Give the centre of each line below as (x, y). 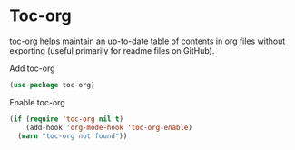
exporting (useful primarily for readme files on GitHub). (112, 50)
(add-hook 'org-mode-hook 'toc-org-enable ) (109, 127)
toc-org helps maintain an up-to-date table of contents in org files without (147, 41)
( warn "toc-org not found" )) (73, 136)
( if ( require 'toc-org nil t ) (67, 119)
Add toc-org (33, 68)
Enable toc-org (37, 102)
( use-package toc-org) (52, 85)
